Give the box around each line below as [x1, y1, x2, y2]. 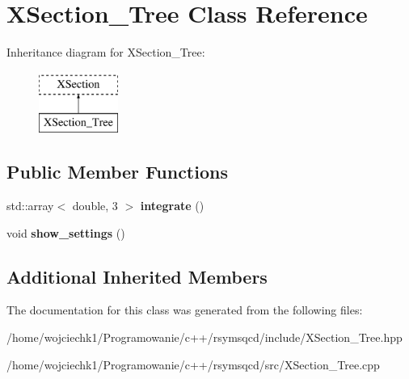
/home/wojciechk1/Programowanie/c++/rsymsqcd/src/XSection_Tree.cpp [6, 356, 380, 373]
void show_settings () [6, 224, 125, 241]
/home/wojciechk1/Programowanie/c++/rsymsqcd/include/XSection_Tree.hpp [6, 329, 403, 346]
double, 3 [72, 197, 118, 214]
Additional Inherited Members [6, 263, 268, 288]
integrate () [140, 197, 204, 214]
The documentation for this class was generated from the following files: [6, 301, 363, 318]
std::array [6, 197, 54, 214]
